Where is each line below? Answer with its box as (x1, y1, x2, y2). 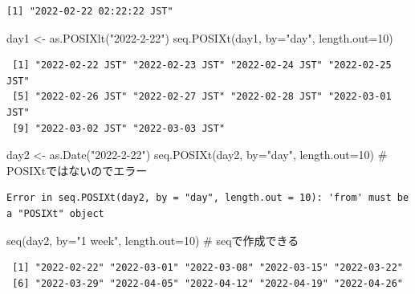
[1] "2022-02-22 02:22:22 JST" (6, 6, 173, 17)
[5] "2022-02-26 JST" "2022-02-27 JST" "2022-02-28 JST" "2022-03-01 (12, 91, 392, 103)
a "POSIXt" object (6, 207, 104, 219)
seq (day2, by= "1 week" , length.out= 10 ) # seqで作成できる (6, 231, 299, 248)
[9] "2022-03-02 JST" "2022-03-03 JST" (12, 122, 226, 134)
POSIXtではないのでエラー (6, 161, 148, 178)
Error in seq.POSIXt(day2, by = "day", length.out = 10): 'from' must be (6, 192, 409, 204)
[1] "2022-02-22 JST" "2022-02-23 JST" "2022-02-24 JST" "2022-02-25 (12, 59, 392, 71)
